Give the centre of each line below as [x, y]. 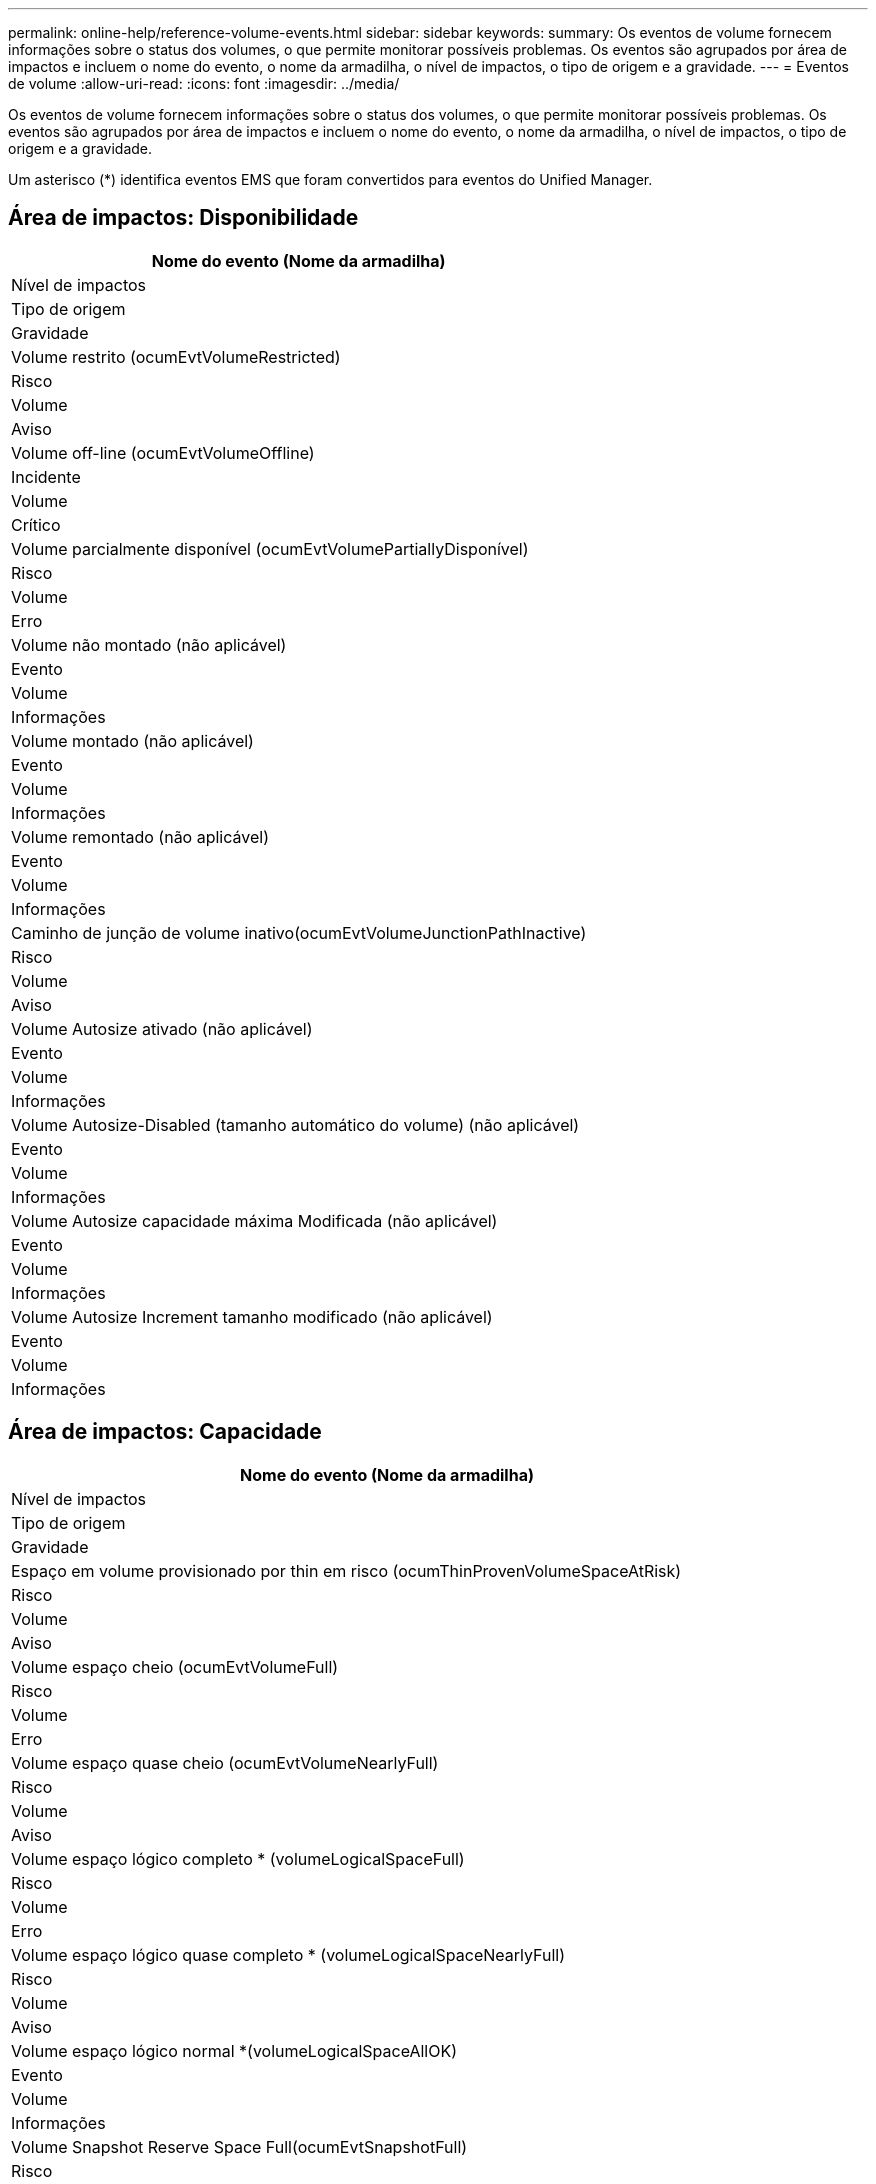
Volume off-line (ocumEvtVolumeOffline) [163, 452]
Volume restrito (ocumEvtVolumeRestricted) [176, 356]
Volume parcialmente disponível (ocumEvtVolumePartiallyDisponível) [270, 548]
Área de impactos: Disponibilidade [183, 218]
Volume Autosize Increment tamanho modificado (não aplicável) [252, 1316]
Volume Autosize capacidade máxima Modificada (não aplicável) [254, 1220]
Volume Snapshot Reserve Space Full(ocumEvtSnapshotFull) [239, 2146]
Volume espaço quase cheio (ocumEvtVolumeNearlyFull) [225, 1762]
